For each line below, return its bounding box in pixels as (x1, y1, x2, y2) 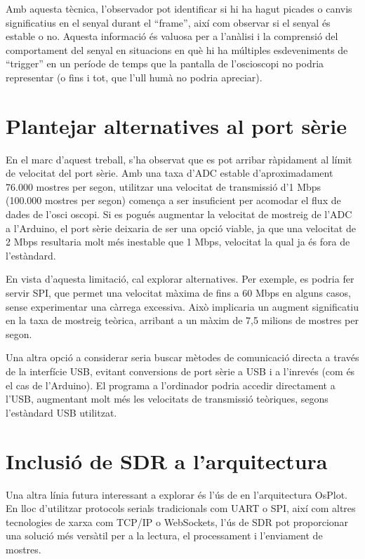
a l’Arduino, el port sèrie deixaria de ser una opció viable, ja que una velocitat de (6, 220, 356, 235)
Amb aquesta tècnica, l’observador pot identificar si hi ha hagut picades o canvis (6, 1, 352, 15)
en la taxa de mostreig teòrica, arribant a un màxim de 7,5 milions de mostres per (6, 313, 359, 328)
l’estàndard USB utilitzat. (6, 405, 117, 419)
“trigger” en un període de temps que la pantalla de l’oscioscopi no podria (6, 56, 324, 71)
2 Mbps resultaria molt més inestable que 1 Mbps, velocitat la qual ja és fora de (6, 234, 350, 249)
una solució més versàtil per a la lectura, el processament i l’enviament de (6, 528, 323, 543)
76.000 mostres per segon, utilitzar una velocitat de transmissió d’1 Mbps (6, 179, 321, 194)
